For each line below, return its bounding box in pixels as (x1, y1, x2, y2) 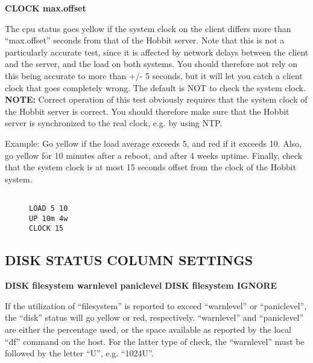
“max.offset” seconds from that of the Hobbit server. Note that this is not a (5, 34, 285, 47)
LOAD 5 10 (29, 204, 68, 213)
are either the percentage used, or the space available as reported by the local (5, 323, 291, 335)
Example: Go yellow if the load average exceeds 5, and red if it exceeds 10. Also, (5, 137, 302, 149)
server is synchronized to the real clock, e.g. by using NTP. (5, 117, 223, 129)
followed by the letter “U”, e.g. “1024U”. (5, 347, 154, 359)
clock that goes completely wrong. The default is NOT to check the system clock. (5, 81, 306, 94)
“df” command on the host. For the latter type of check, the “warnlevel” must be (5, 335, 305, 347)
